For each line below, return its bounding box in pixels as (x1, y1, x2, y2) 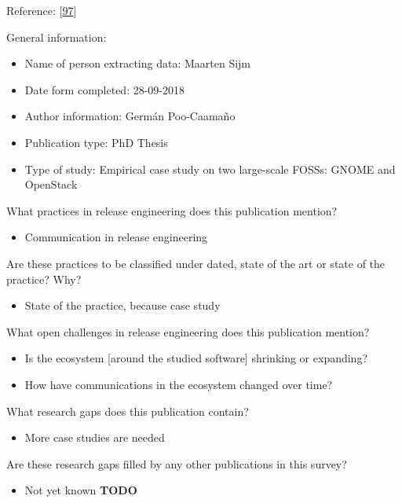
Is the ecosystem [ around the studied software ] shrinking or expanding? (24, 350, 368, 366)
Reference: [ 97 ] (6, 2, 77, 18)
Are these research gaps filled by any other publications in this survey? (6, 455, 347, 472)
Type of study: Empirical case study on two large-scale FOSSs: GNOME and (24, 160, 396, 177)
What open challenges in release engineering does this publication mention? (6, 323, 370, 340)
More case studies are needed (24, 429, 165, 446)
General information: (6, 28, 107, 45)
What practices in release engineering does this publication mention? (6, 202, 338, 218)
